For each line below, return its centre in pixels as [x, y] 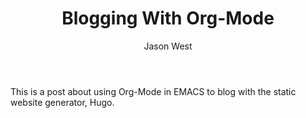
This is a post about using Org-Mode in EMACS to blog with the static [153, 91]
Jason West [168, 46]
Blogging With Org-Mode [168, 18]
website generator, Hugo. [62, 102]
